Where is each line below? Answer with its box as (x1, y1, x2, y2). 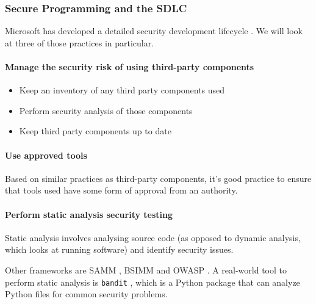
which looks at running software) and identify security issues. (5, 243, 234, 256)
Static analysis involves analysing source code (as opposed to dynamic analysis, (5, 231, 301, 244)
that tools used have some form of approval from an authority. (5, 184, 238, 197)
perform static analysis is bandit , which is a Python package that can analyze (5, 275, 300, 288)
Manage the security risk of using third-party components (5, 60, 254, 73)
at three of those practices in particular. (5, 36, 154, 49)
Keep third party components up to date (19, 125, 171, 137)
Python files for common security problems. (5, 288, 168, 300)
